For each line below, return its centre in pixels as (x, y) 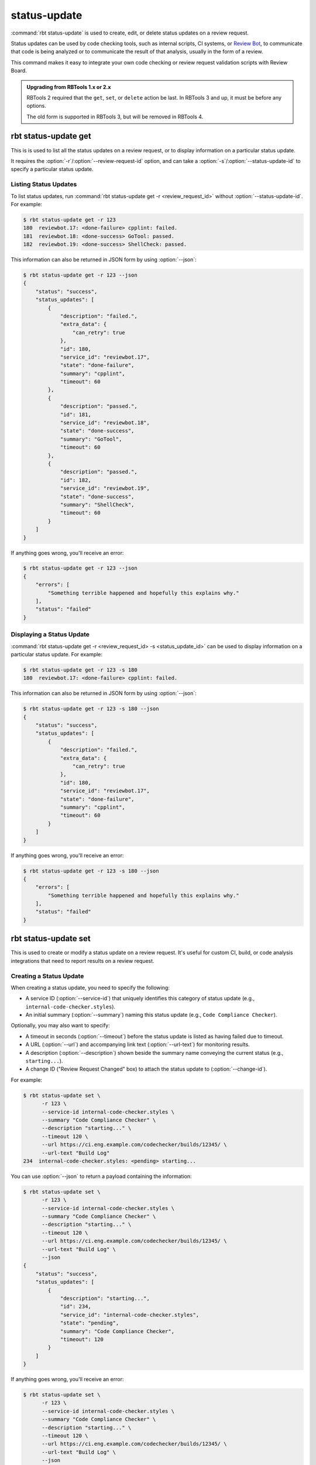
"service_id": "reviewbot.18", (105, 423)
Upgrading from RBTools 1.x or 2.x (69, 87)
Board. (19, 71)
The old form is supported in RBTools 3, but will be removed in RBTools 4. (115, 117)
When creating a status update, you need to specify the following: (90, 987)
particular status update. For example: (56, 654)
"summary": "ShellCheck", (97, 505)
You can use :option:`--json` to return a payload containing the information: (101, 1176)
